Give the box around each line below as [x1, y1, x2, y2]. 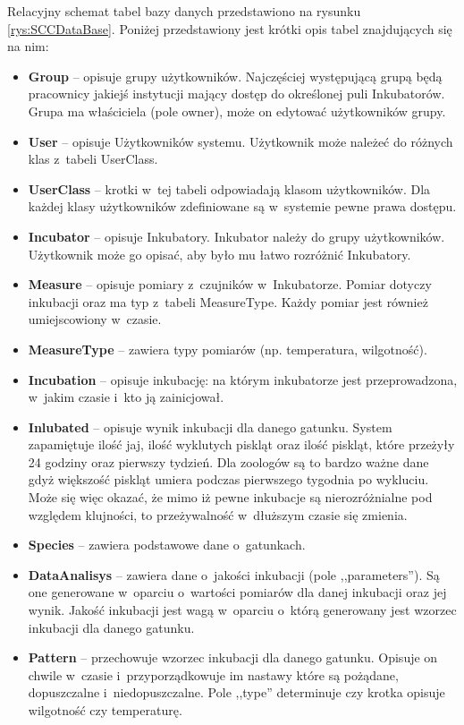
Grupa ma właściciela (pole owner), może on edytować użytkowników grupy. [28, 101, 446, 120]
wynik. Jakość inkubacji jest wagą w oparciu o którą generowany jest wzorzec [28, 601, 457, 619]
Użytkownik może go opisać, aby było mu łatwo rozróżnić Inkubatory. [28, 244, 411, 263]
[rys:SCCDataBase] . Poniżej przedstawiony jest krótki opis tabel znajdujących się [7, 19, 452, 38]
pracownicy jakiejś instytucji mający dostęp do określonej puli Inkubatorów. [28, 84, 445, 103]
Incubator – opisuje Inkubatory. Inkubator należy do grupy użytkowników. [28, 226, 445, 245]
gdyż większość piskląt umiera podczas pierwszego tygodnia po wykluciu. [28, 470, 429, 489]
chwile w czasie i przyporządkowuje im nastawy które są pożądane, [28, 665, 399, 684]
